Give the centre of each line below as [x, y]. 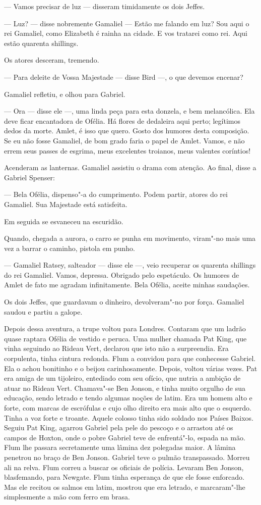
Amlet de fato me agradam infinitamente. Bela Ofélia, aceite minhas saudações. [127, 285]
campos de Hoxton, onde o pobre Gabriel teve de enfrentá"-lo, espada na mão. [125, 437]
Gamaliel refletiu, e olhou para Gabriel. [65, 94]
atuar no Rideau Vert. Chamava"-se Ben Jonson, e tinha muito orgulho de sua [125, 388]
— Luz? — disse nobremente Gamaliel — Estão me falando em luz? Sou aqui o [127, 23]
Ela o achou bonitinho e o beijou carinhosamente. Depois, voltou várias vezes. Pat [131, 368]
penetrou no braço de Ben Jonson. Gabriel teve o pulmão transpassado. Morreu [127, 457]
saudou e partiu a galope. [43, 311]
